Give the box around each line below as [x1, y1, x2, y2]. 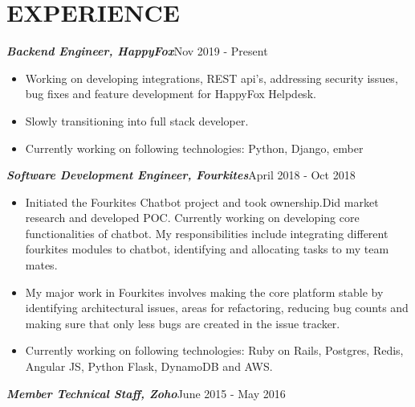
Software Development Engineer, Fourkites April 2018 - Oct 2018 [6, 166, 356, 183]
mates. [25, 257, 58, 273]
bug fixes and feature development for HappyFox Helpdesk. [25, 85, 316, 102]
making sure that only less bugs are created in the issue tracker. [25, 314, 340, 331]
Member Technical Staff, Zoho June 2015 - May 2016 [6, 384, 286, 401]
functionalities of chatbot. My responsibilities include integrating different [25, 224, 389, 241]
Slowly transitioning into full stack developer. [25, 112, 249, 129]
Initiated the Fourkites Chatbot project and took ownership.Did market [25, 193, 379, 210]
